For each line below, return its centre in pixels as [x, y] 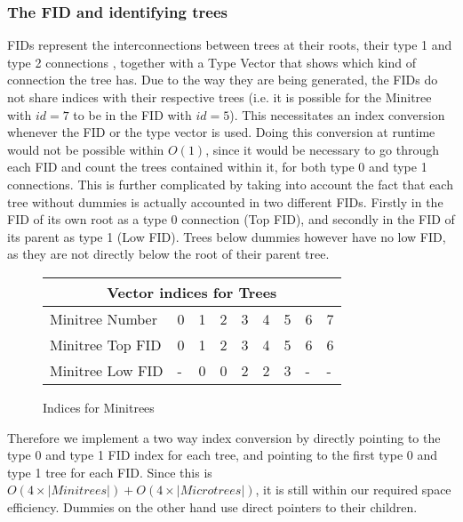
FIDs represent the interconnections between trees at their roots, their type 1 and [230, 45]
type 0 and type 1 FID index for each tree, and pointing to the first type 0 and [222, 455]
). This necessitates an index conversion [337, 114]
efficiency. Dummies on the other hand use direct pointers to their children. [212, 506]
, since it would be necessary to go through [322, 149]
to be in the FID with [132, 114]
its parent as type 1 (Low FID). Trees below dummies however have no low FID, [227, 236]
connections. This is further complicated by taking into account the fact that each [230, 184]
